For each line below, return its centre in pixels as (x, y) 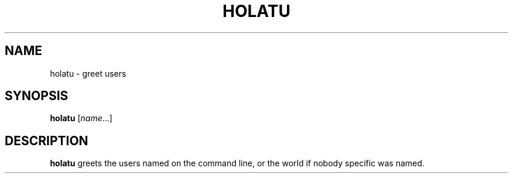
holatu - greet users (88, 73)
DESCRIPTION (47, 141)
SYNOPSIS (37, 96)
